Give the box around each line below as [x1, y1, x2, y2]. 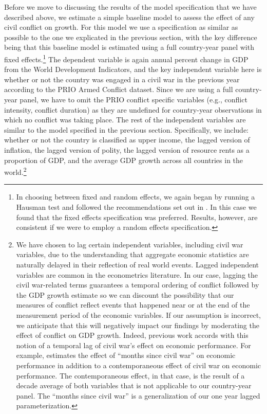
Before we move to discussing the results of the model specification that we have [4, 2, 257, 12]
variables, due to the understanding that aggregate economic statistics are [16, 249, 249, 260]
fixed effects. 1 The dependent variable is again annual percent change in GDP [4, 52, 249, 64]
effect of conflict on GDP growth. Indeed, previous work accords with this [16, 330, 249, 340]
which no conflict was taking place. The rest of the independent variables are [4, 114, 246, 125]
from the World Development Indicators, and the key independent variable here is [4, 64, 262, 75]
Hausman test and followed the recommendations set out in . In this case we [16, 202, 257, 212]
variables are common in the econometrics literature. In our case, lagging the [16, 269, 258, 280]
